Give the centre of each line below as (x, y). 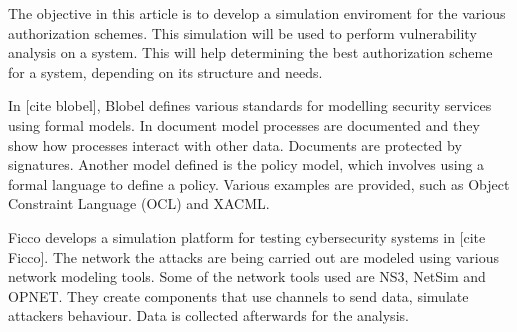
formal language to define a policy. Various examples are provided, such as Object (259, 183)
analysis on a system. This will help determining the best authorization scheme (250, 52)
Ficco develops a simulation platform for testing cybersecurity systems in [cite (247, 236)
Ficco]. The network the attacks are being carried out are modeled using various (254, 256)
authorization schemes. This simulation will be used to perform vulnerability (242, 32)
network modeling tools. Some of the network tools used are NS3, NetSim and (247, 276)
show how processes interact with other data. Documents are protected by (235, 144)
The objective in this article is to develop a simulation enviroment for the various (257, 13)
